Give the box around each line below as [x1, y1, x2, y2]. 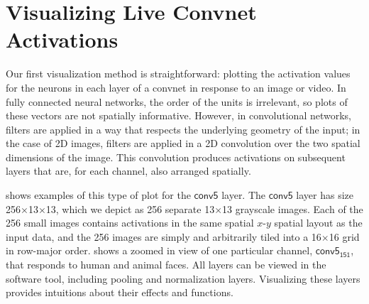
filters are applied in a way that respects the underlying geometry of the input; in [6, 121, 360, 136]
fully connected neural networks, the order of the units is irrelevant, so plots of [6, 94, 348, 109]
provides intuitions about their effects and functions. [6, 285, 233, 300]
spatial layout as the [274, 215, 363, 230]
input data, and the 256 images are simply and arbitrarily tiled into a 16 [6, 229, 321, 244]
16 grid [329, 229, 360, 244]
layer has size [296, 188, 353, 202]
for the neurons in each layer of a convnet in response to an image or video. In [6, 80, 346, 94]
